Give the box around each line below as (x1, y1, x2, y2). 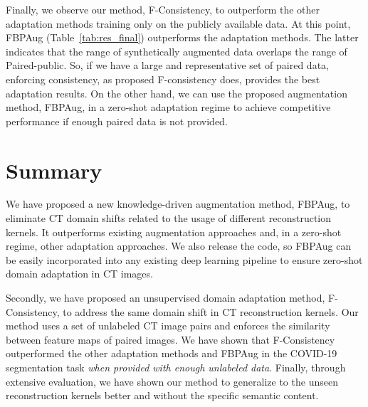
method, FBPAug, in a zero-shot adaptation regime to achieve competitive (6, 100, 331, 115)
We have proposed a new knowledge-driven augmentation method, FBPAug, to (6, 196, 350, 211)
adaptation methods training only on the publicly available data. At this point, (6, 16, 351, 31)
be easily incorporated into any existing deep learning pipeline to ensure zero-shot (6, 252, 363, 267)
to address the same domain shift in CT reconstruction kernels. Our (63, 304, 359, 319)
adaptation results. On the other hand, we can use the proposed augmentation (6, 85, 347, 100)
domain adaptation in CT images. (6, 266, 153, 281)
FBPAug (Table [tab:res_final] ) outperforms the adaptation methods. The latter (6, 30, 359, 45)
